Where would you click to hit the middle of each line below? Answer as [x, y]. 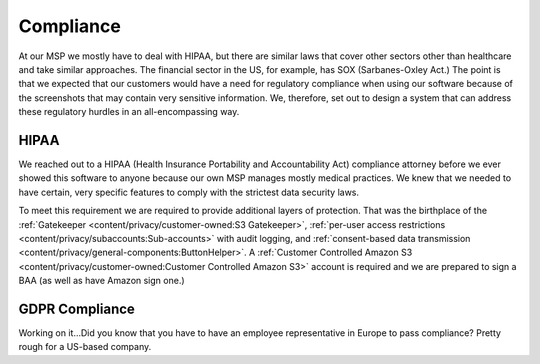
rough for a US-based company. [85, 347]
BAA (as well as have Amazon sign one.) [101, 281]
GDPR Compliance [76, 308]
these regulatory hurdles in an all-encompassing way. [129, 112]
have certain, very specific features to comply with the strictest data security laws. [189, 192]
